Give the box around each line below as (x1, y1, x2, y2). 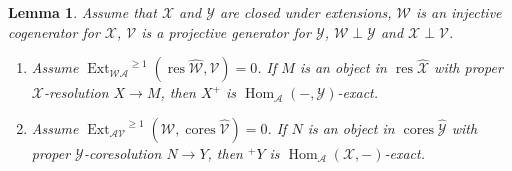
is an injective (415, 2, 502, 22)
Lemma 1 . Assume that (8, 2, 157, 22)
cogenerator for (8, 21, 100, 42)
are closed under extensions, (220, 2, 392, 22)
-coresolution (83, 142, 162, 163)
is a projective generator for (141, 21, 311, 42)
